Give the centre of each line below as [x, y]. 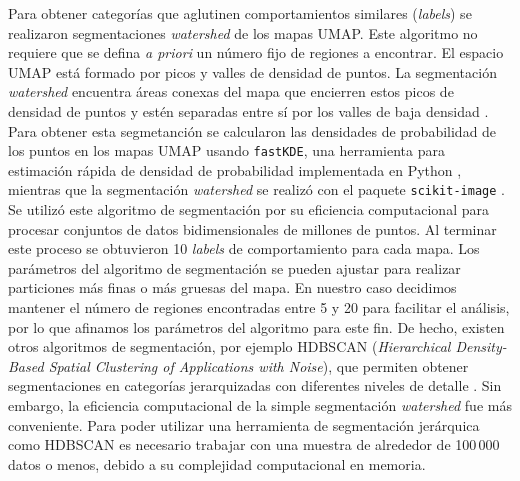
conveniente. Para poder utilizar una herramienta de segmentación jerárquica [244, 424]
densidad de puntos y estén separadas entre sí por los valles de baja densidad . [248, 110]
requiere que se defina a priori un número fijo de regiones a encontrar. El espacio [256, 52]
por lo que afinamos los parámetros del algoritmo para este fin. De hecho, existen [256, 326]
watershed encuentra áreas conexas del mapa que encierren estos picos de [231, 91]
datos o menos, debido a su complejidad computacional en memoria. [217, 463]
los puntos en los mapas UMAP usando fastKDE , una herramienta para [227, 150]
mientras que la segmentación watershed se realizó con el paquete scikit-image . [256, 189]
